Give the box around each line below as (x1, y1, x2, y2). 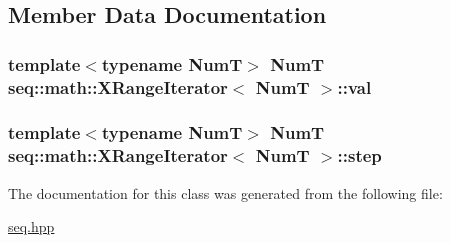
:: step (337, 143, 382, 168)
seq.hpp (8, 216, 55, 237)
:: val (337, 74, 372, 99)
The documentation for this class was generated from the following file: (8, 182, 443, 203)
